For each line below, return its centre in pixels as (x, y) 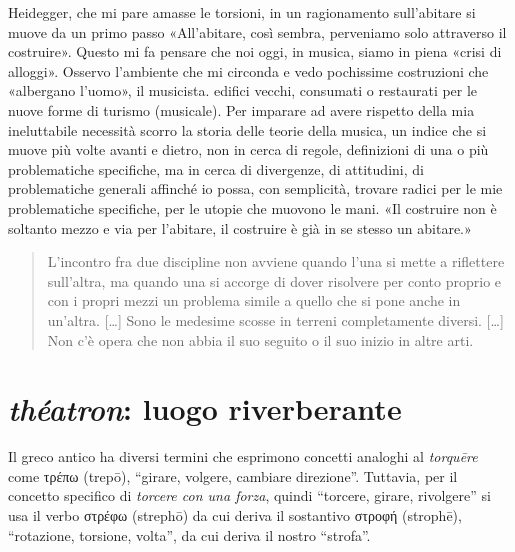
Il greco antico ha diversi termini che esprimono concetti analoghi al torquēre (243, 456)
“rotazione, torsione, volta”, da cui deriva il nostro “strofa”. (189, 534)
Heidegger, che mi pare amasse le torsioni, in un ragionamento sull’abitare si (242, 12)
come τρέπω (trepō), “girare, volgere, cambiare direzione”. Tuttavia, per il (233, 475)
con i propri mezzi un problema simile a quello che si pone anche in (254, 300)
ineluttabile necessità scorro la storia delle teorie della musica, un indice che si (247, 129)
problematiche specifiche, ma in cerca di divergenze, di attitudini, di (216, 168)
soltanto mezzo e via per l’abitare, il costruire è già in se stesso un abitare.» (240, 227)
